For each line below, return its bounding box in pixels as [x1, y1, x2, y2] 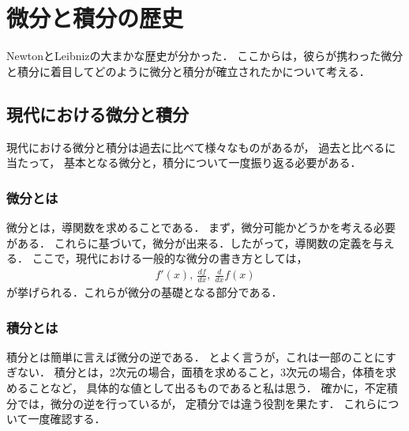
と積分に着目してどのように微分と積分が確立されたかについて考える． [6, 62, 370, 79]
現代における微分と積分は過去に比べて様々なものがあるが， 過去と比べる [6, 138, 385, 155]
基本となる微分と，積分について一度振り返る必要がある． [63, 154, 362, 171]
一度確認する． [28, 410, 106, 427]
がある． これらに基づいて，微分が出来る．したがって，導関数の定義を [6, 234, 373, 251]
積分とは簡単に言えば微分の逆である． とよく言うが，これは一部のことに [6, 348, 385, 365]
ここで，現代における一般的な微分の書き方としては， [32, 250, 308, 267]
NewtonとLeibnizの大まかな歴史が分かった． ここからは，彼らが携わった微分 [6, 47, 403, 64]
